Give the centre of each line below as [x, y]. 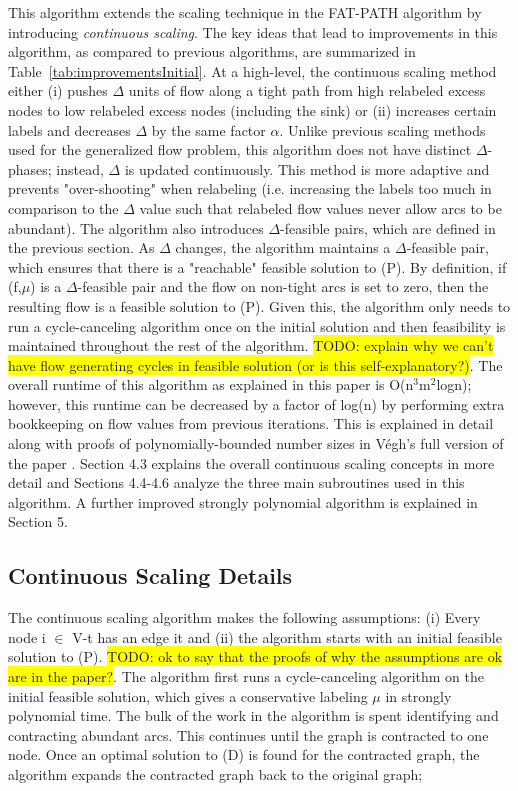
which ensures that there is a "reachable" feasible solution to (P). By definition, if [257, 266]
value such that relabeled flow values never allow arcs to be [320, 207]
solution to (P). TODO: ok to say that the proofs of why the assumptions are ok [255, 656]
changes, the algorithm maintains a [283, 247]
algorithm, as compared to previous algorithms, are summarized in [212, 51]
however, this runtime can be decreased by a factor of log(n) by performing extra [256, 403]
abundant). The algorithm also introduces [136, 227]
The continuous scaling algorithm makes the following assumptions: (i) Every [244, 617]
